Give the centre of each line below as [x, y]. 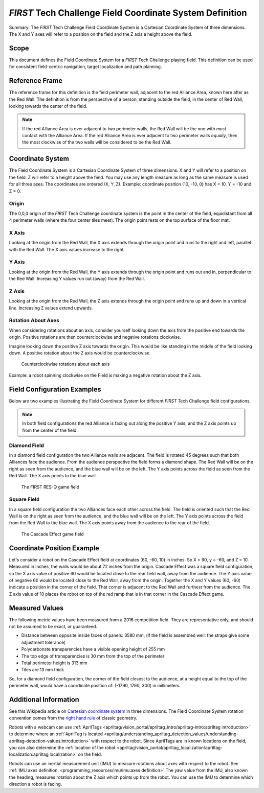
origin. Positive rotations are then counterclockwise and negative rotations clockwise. [95, 337]
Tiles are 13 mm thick [43, 670]
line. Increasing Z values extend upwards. [51, 308]
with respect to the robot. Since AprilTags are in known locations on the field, [169, 741]
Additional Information [44, 699]
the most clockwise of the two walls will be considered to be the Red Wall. [97, 142]
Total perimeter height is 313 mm [54, 663]
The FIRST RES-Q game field [50, 487]
